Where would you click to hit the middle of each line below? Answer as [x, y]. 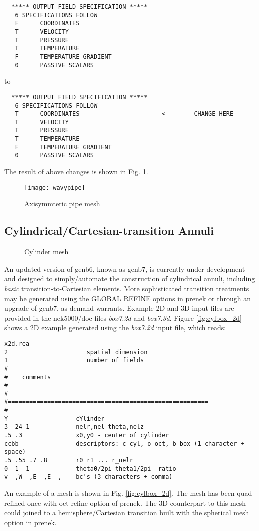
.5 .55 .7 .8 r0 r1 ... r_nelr [69, 461]
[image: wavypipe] [55, 188]
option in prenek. [30, 522]
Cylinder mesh [46, 252]
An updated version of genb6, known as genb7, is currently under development [125, 268]
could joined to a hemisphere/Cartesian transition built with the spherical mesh [127, 513]
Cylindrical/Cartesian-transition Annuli [109, 231]
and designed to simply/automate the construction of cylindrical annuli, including [130, 278]
